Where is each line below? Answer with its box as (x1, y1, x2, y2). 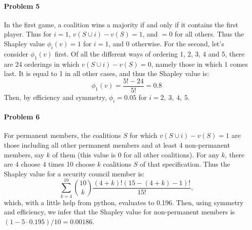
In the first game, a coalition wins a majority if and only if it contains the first (4, 19, 238, 29)
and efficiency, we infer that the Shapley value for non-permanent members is (4, 207, 235, 217)
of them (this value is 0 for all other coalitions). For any (52, 149, 219, 159)
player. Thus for (4, 29, 52, 39)
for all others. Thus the (174, 29, 244, 39)
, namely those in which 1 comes (151, 58, 248, 69)
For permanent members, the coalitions (4, 130, 121, 140)
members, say (4, 149, 44, 159)
